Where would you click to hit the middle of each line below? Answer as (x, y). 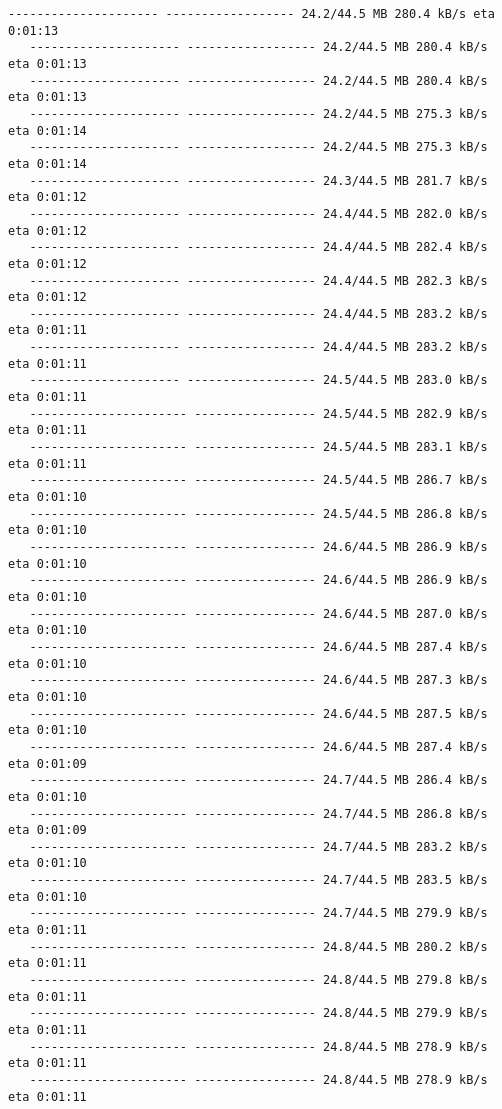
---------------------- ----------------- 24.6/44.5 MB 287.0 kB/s (258, 613)
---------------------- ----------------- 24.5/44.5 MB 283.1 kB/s (258, 447)
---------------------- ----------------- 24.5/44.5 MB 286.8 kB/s (258, 513)
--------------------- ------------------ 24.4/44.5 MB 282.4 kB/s (258, 247)
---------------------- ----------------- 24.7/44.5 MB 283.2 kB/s (258, 846)
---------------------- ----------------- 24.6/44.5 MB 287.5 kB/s (258, 713)
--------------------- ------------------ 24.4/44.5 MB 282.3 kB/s (258, 280)
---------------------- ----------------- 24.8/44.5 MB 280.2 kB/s (258, 946)
